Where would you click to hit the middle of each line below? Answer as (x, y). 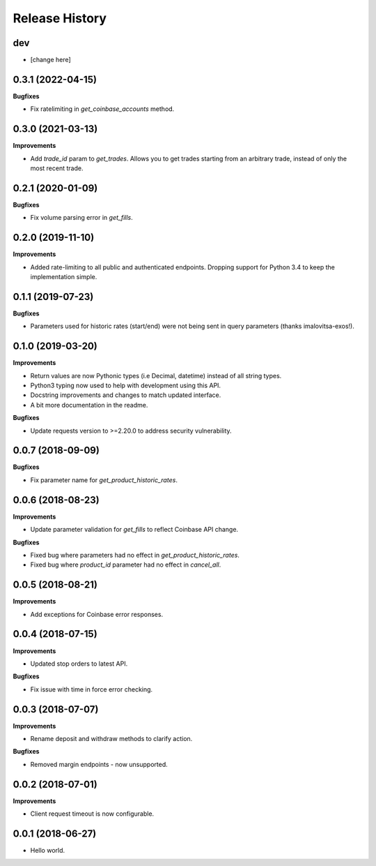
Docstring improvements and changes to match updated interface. (126, 395)
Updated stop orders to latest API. (79, 664)
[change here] (50, 60)
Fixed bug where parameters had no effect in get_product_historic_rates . (135, 555)
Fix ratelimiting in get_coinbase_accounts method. (102, 109)
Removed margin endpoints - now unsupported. (99, 764)
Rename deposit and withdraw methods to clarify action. (111, 739)
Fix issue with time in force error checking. (92, 689)
